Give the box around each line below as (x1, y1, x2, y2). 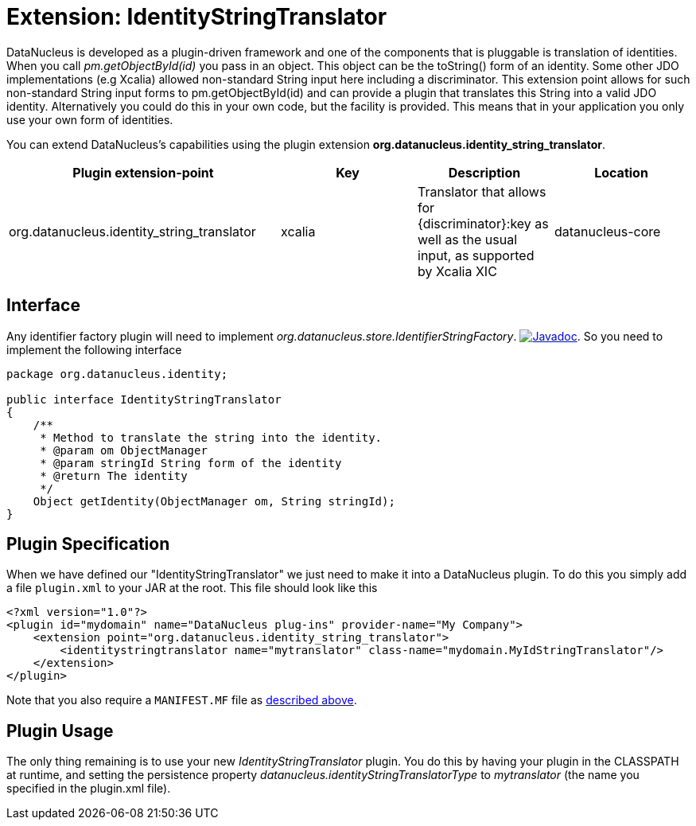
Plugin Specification (6, 534, 170, 555)
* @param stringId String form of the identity (40, 456, 342, 469)
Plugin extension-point (72, 164, 214, 181)
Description (448, 164, 521, 181)
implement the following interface (6, 342, 182, 357)
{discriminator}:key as (418, 215, 549, 232)
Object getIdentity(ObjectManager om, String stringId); (33, 494, 395, 508)
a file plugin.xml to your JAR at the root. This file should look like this (6, 581, 378, 595)
